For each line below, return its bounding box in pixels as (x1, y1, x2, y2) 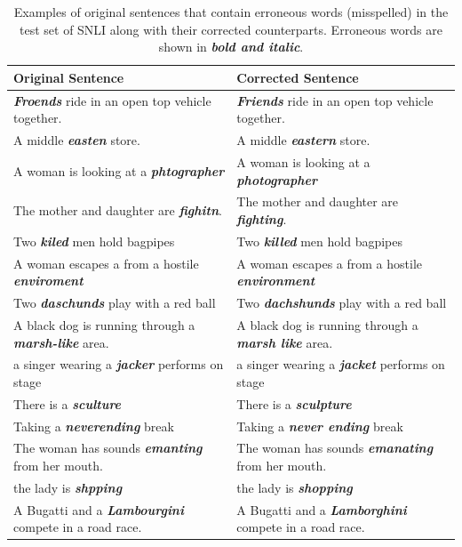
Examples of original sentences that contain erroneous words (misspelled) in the (13, 3, 449, 20)
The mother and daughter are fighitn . (13, 201, 222, 220)
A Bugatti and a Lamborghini (236, 500, 407, 519)
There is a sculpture (236, 394, 352, 413)
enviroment (13, 271, 84, 290)
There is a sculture (13, 394, 122, 413)
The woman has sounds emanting (13, 438, 203, 457)
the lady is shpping (13, 478, 123, 496)
